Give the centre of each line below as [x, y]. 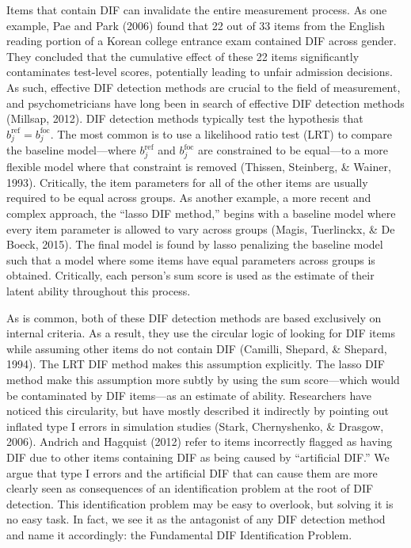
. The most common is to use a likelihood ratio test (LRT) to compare [221, 133]
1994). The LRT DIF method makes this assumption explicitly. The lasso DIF [196, 364]
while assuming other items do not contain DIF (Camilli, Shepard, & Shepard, [197, 348]
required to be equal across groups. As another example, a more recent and [189, 198]
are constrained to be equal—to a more [293, 150]
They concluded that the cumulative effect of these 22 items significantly [183, 56]
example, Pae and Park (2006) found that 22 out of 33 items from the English [196, 25]
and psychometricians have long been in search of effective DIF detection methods [205, 103]
